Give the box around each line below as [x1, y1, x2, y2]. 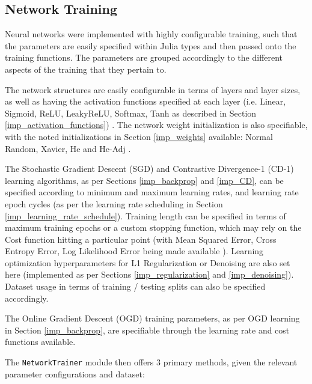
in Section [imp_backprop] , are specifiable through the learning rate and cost [5, 323, 290, 336]
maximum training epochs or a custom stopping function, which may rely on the [5, 221, 302, 234]
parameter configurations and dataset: [5, 367, 145, 380]
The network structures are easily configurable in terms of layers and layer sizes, [5, 83, 301, 96]
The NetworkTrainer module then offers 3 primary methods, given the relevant [5, 356, 298, 368]
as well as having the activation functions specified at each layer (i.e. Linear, [5, 95, 286, 108]
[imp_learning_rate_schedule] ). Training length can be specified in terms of [5, 209, 286, 222]
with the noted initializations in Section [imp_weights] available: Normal [5, 130, 273, 142]
